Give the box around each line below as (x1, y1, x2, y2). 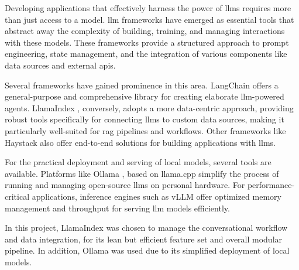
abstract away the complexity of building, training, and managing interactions (5, 25, 285, 37)
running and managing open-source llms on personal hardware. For (5, 179, 245, 191)
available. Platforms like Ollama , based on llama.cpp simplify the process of (5, 167, 279, 179)
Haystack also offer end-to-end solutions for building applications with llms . (5, 136, 276, 148)
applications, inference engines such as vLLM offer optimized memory (32, 190, 281, 202)
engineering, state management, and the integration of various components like (5, 47, 287, 60)
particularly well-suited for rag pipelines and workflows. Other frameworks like (5, 124, 286, 136)
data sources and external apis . (5, 59, 116, 71)
